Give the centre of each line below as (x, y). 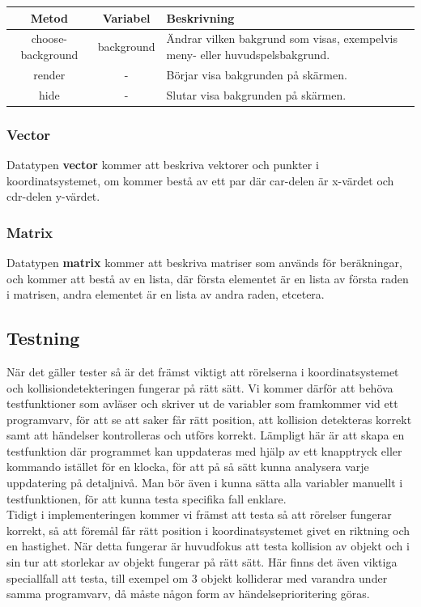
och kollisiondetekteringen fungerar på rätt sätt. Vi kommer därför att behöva (200, 387)
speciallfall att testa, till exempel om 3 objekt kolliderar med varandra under (197, 577)
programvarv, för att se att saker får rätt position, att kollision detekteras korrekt (209, 419)
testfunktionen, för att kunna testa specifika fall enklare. (147, 498)
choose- (49, 38)
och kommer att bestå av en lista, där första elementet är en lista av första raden (208, 278)
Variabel (126, 17)
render (49, 74)
